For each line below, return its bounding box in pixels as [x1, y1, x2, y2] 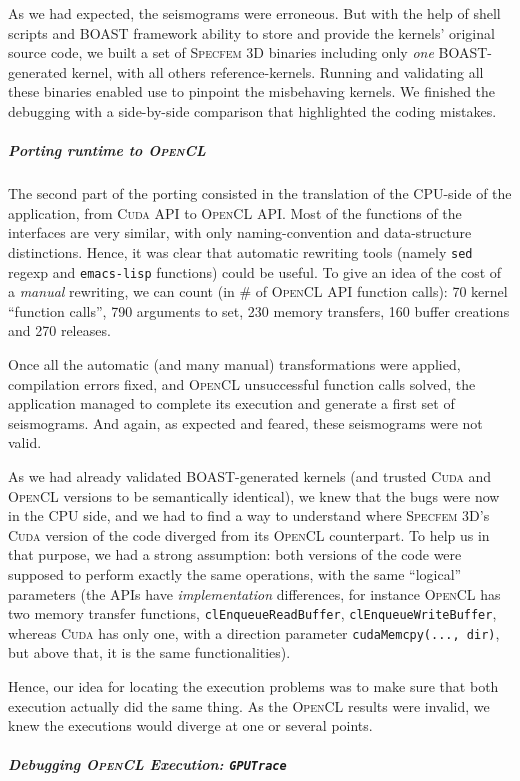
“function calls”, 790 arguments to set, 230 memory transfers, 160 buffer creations [8, 300, 510, 321]
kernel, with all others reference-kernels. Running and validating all [71, 61, 484, 82]
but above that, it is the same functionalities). [8, 642, 291, 663]
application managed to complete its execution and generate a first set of [8, 393, 455, 414]
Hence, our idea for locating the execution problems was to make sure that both [8, 676, 499, 697]
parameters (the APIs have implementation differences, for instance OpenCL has [8, 583, 501, 604]
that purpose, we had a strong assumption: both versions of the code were [8, 544, 462, 565]
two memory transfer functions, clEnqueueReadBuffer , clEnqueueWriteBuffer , [8, 603, 497, 624]
